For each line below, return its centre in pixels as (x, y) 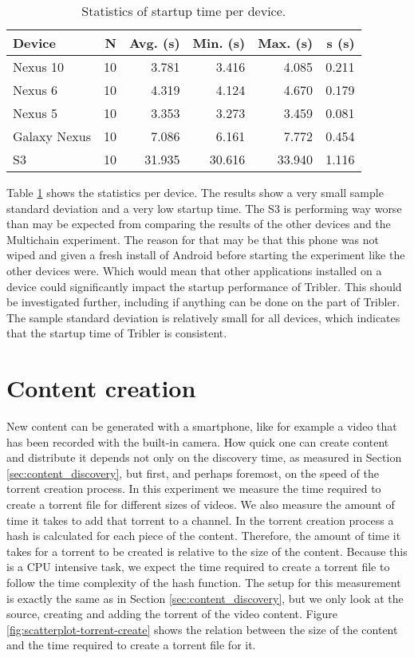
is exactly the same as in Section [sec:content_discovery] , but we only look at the (205, 598)
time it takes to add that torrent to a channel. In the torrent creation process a (200, 520)
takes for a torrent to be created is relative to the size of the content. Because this (207, 551)
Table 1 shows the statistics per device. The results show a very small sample (195, 192)
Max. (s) (286, 43)
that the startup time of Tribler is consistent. (117, 333)
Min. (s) (219, 43)
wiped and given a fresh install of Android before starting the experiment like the (206, 255)
